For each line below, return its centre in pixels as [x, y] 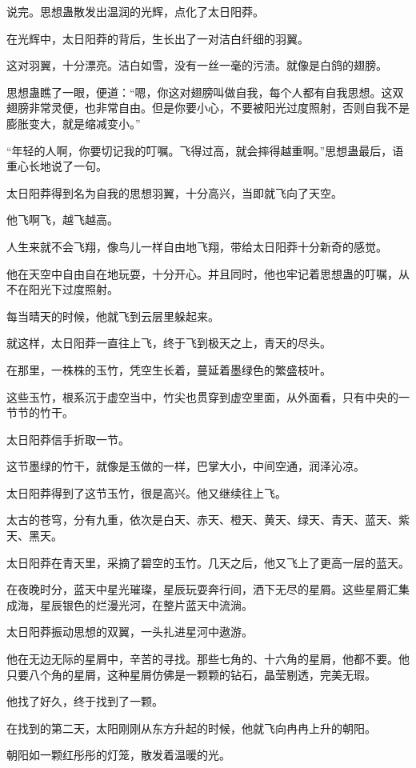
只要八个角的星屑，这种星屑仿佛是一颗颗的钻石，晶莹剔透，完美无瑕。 [191, 674]
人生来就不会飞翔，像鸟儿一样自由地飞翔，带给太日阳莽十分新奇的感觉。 [197, 246]
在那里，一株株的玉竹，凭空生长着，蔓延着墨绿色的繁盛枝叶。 [169, 369]
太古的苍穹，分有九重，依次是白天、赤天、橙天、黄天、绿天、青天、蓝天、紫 [208, 520]
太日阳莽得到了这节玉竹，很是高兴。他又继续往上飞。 [146, 492]
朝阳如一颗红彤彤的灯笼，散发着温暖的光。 [118, 755]
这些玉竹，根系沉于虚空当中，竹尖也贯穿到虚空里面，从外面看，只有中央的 [202, 396]
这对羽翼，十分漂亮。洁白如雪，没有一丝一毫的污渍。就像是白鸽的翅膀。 [197, 65]
